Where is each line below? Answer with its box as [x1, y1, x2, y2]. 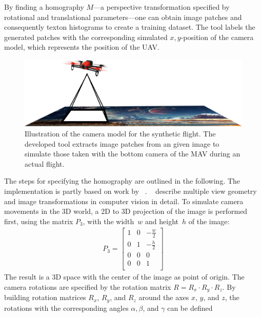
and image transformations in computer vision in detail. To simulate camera [4, 195, 244, 206]
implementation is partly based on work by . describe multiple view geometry [4, 185, 257, 196]
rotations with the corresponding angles [4, 302, 129, 313]
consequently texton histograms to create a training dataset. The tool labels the [4, 22, 255, 32]
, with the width [83, 215, 134, 226]
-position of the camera [180, 31, 254, 42]
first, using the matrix [4, 215, 73, 226]
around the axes [138, 292, 189, 303]
